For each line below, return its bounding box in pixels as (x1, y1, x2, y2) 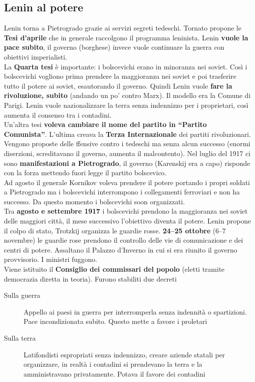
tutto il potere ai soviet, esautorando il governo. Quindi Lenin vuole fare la (4, 80, 232, 91)
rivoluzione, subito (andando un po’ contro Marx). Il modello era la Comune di (4, 90, 251, 100)
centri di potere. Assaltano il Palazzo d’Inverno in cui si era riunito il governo (4, 244, 237, 255)
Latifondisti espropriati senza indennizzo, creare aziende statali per (24, 349, 225, 359)
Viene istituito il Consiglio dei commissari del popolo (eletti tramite (4, 264, 225, 274)
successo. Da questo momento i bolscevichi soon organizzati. (4, 196, 185, 206)
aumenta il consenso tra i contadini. (4, 109, 112, 120)
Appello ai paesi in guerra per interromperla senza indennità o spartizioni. (24, 306, 247, 317)
